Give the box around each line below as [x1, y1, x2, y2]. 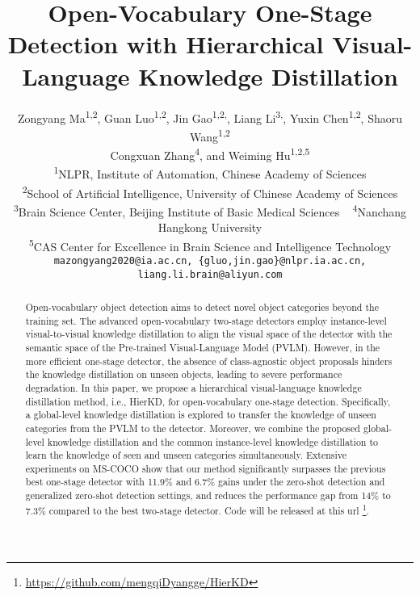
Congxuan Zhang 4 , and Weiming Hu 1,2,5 [110, 145, 310, 163]
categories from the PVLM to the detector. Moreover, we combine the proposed [25, 421, 360, 434]
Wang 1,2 [190, 125, 230, 145]
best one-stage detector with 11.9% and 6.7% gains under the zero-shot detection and [25, 475, 385, 489]
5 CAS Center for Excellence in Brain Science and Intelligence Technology [28, 235, 392, 254]
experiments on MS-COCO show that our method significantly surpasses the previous [25, 461, 386, 475]
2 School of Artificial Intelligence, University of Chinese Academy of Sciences [22, 182, 398, 201]
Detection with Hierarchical [7, 27, 324, 61]
